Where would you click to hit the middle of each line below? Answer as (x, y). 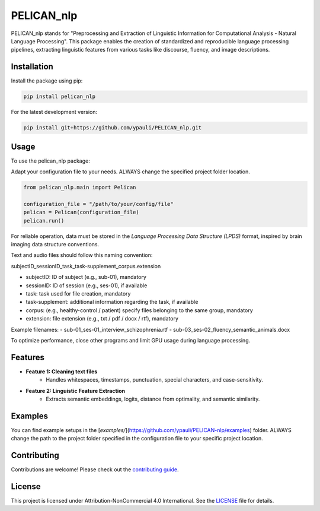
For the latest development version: (54, 112)
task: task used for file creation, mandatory (78, 293)
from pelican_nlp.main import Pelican (80, 188)
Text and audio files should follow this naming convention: (82, 255)
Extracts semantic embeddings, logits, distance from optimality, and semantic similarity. (153, 399)
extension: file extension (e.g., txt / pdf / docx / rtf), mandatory (102, 319)
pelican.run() (44, 220)
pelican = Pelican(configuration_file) (81, 212)
